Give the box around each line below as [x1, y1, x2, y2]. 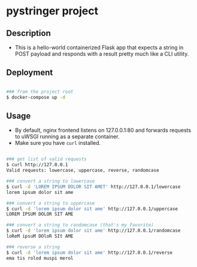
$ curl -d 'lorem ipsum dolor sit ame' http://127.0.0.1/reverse [6, 250, 172, 256]
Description [6, 28, 51, 38]
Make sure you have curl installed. [14, 139, 101, 147]
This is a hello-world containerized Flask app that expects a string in [14, 44, 184, 51]
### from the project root [6, 89, 74, 95]
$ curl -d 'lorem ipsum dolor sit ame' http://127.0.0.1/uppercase [6, 205, 178, 212]
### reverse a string [6, 244, 60, 250]
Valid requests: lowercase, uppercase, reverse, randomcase [6, 168, 160, 174]
